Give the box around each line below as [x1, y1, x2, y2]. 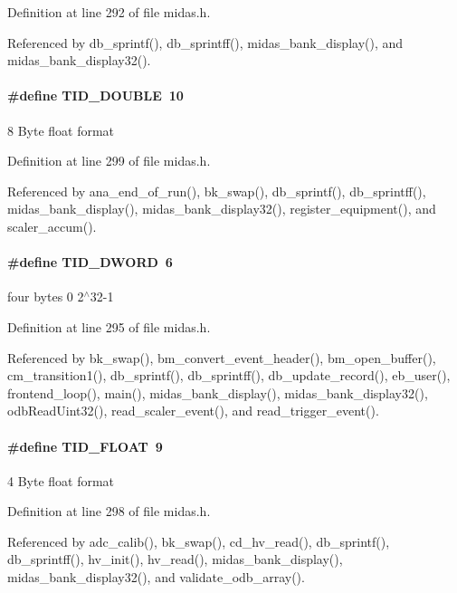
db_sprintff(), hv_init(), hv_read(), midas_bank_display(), [7, 550, 343, 569]
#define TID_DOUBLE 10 [7, 86, 184, 105]
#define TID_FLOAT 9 [7, 436, 163, 455]
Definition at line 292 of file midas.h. [7, 3, 211, 21]
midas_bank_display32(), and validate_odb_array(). [7, 568, 305, 587]
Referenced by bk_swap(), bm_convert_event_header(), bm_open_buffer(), [7, 348, 436, 367]
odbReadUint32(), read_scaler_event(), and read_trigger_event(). [7, 401, 379, 420]
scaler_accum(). [7, 216, 97, 235]
